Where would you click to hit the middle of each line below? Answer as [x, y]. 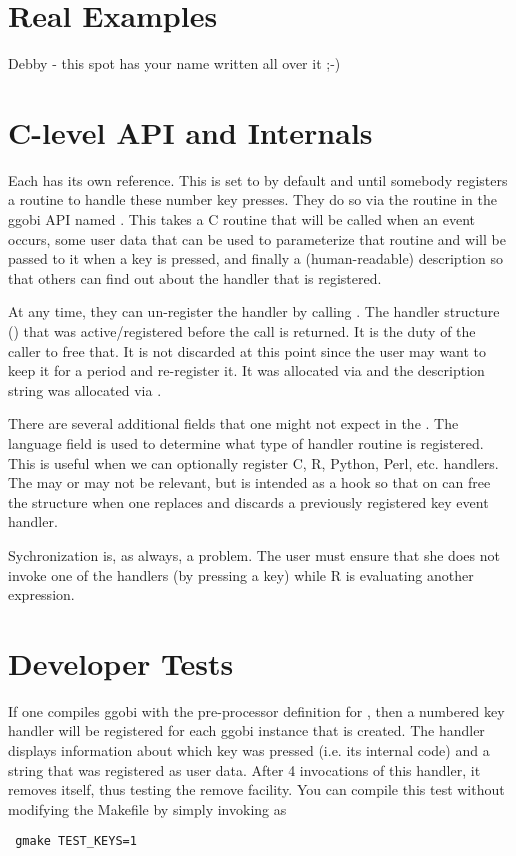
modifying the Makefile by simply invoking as [147, 808]
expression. [41, 594]
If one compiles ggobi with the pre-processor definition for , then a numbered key [256, 710]
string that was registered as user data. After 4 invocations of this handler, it [244, 769]
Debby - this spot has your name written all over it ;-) [174, 63]
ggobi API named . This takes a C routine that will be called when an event [242, 219]
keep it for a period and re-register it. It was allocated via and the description [246, 370]
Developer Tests [121, 662]
